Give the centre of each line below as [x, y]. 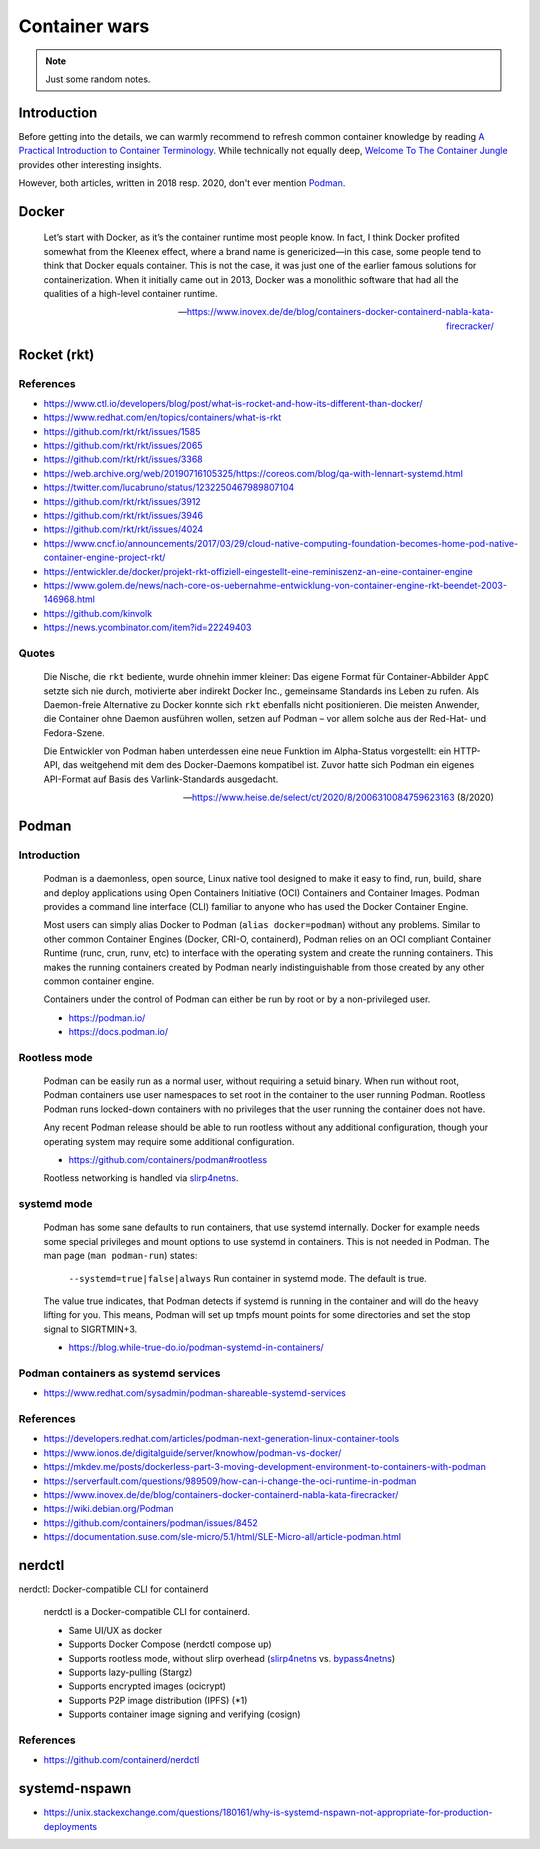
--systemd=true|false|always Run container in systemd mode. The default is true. [247, 1278]
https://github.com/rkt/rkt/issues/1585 [122, 431]
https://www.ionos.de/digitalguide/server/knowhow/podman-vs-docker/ [192, 1452]
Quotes [36, 653]
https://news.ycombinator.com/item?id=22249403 [147, 627]
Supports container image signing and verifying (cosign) [184, 1714]
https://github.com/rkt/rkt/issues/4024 [123, 529]
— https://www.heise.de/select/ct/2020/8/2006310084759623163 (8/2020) [338, 797]
